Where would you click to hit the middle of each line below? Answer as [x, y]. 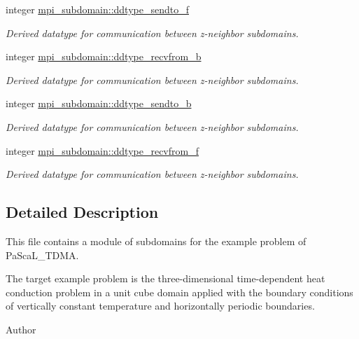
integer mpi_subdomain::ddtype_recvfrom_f [102, 150]
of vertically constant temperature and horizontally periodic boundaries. [160, 306]
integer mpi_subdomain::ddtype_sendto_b [99, 103]
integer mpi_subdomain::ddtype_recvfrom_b [104, 56]
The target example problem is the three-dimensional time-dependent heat [166, 278]
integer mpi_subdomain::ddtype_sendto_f [97, 9]
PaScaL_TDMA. [42, 255]
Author [21, 329]
